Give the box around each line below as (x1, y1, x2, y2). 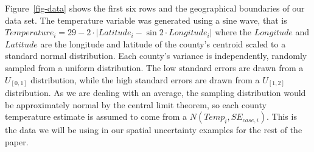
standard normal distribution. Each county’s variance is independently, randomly (5, 49, 307, 62)
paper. (5, 135, 29, 148)
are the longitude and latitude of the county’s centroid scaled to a (40, 37, 286, 50)
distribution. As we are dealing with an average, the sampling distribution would (5, 86, 306, 99)
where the (215, 26, 252, 38)
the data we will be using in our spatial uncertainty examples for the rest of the (5, 123, 302, 136)
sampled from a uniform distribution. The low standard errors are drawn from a (5, 61, 304, 74)
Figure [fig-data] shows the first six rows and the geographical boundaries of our (5, 2, 305, 14)
